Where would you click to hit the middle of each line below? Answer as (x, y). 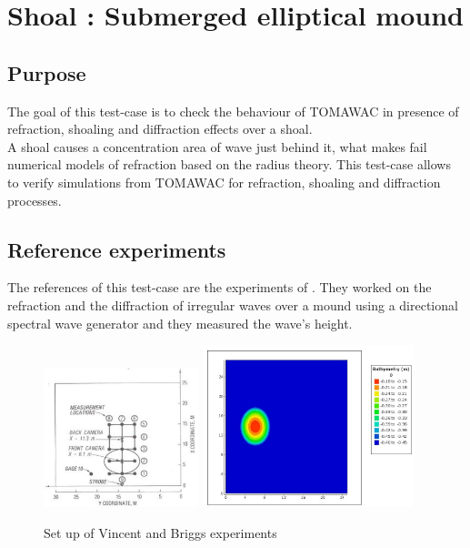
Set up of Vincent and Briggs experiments (160, 532)
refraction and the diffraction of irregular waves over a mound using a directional (233, 304)
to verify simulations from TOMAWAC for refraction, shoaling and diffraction (224, 182)
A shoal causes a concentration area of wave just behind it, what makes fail (217, 146)
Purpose (47, 72)
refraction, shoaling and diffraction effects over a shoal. (160, 129)
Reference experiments (117, 249)
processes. (35, 200)
